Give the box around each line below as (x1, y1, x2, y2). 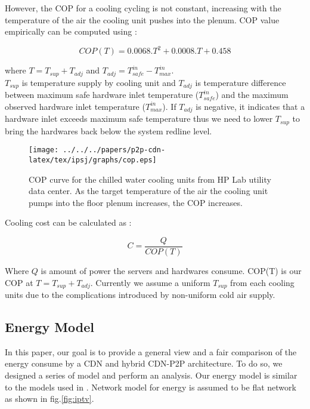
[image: (29, 146, 59, 155)
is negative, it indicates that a (196, 100, 305, 112)
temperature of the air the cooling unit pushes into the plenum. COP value (5, 13, 280, 26)
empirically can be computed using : (5, 25, 137, 38)
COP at (5, 276, 33, 288)
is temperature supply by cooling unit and (21, 76, 176, 88)
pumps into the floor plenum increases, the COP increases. (29, 196, 243, 208)
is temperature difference (195, 76, 286, 88)
